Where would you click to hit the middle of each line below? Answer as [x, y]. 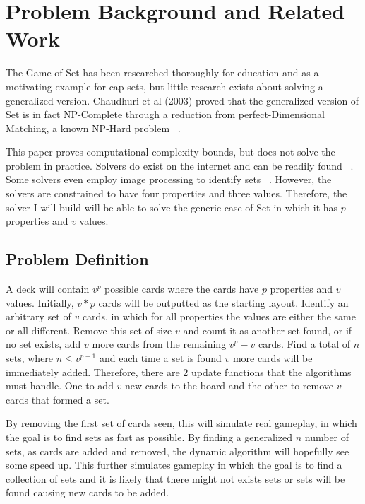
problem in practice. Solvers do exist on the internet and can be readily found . [180, 165]
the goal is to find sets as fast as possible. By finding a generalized [149, 436]
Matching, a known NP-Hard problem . [93, 128]
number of [327, 436]
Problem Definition [77, 259]
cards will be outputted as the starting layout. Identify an [223, 302]
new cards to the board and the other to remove [229, 386]
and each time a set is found [160, 358]
